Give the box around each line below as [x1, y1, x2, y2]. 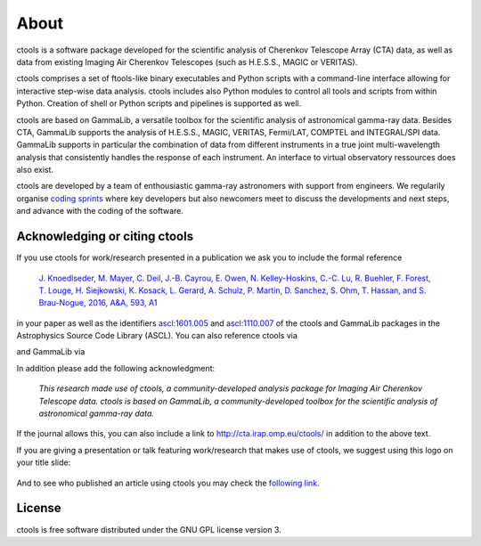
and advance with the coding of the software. [16, 206, 184, 216]
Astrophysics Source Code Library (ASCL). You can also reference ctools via [16, 330, 298, 341]
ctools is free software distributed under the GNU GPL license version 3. [16, 524, 282, 534]
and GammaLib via [16, 346, 86, 357]
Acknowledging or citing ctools [16, 229, 194, 244]
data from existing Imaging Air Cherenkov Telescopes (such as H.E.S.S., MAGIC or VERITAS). [16, 56, 358, 67]
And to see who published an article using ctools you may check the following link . [16, 477, 320, 488]
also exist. [16, 165, 53, 175]
